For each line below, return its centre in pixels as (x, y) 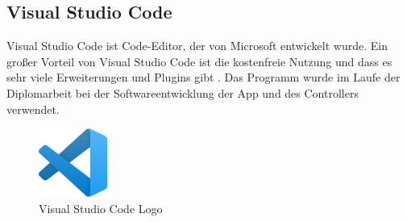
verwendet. (33, 109)
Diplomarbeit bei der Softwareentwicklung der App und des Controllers (183, 92)
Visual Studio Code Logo (101, 208)
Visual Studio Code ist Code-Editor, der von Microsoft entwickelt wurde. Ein (197, 46)
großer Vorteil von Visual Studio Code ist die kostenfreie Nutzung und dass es (199, 61)
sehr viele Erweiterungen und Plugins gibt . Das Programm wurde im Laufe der (203, 77)
